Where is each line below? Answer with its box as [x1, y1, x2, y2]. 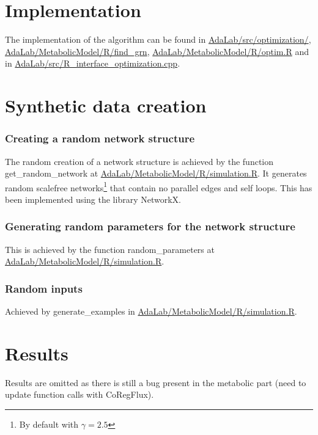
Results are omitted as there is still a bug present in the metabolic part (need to [5, 376, 306, 389]
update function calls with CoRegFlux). [5, 388, 154, 401]
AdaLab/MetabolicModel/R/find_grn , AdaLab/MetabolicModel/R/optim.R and [5, 45, 309, 57]
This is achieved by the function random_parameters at [5, 243, 215, 255]
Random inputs [5, 280, 83, 296]
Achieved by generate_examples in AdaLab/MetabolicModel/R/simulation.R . [5, 305, 297, 318]
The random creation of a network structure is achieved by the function [5, 155, 274, 167]
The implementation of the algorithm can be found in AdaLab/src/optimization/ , [5, 33, 311, 46]
